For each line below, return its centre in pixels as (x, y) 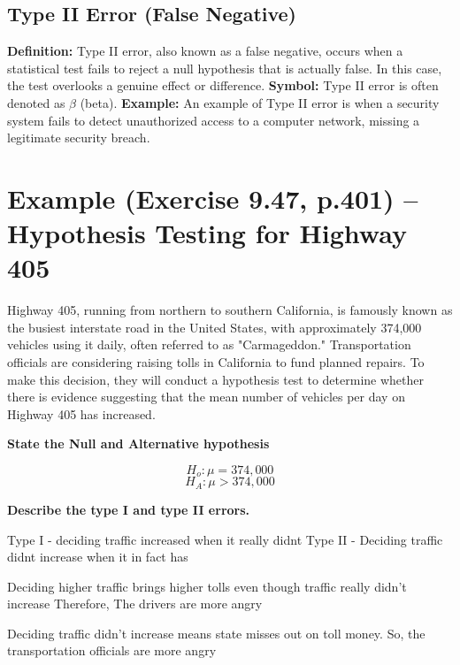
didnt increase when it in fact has (98, 557)
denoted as (36, 102)
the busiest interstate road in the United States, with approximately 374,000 (215, 327)
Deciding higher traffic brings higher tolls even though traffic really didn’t (207, 586)
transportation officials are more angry (112, 650)
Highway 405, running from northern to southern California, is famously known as (230, 310)
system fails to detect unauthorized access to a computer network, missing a (214, 120)
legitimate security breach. (79, 138)
